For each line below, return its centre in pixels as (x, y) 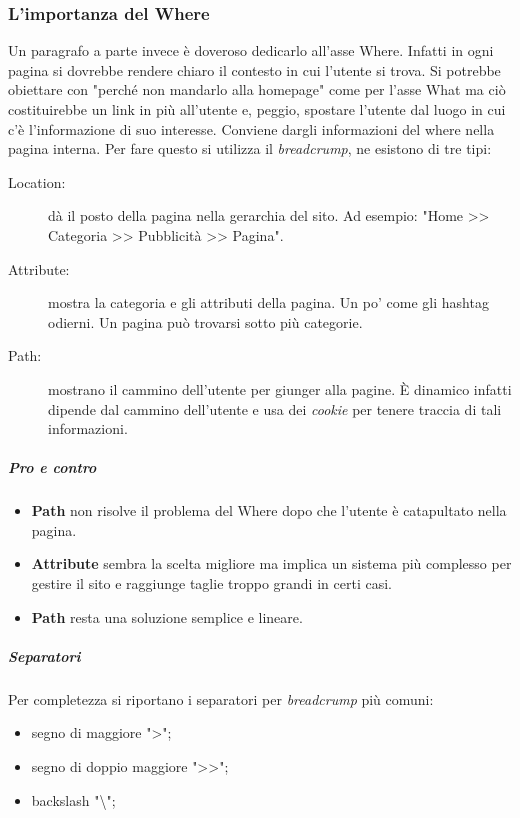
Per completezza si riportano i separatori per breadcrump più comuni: (221, 698)
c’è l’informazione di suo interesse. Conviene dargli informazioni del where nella (251, 128)
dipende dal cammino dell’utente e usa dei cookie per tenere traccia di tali (275, 408)
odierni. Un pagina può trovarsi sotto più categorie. (205, 321)
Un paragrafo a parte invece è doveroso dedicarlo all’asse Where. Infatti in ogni (251, 50)
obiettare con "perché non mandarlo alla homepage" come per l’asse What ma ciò (257, 89)
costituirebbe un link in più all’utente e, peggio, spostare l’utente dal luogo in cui (257, 109)
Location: (37, 181)
